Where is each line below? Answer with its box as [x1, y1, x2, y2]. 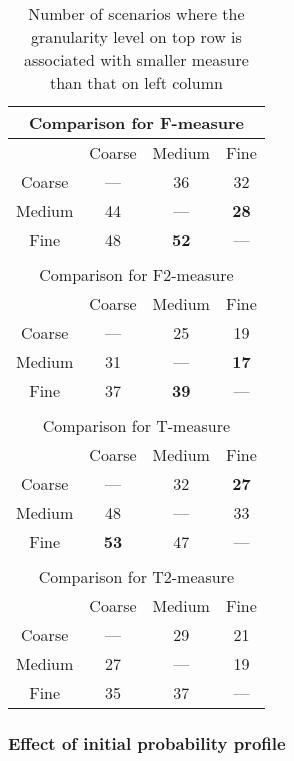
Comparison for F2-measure [39, 263, 234, 286]
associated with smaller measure [24, 48, 249, 71]
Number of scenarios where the [28, 2, 245, 25]
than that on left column [49, 71, 223, 94]
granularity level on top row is [30, 25, 242, 48]
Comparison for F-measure [28, 111, 244, 134]
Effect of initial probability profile [8, 730, 286, 755]
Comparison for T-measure [42, 414, 231, 437]
